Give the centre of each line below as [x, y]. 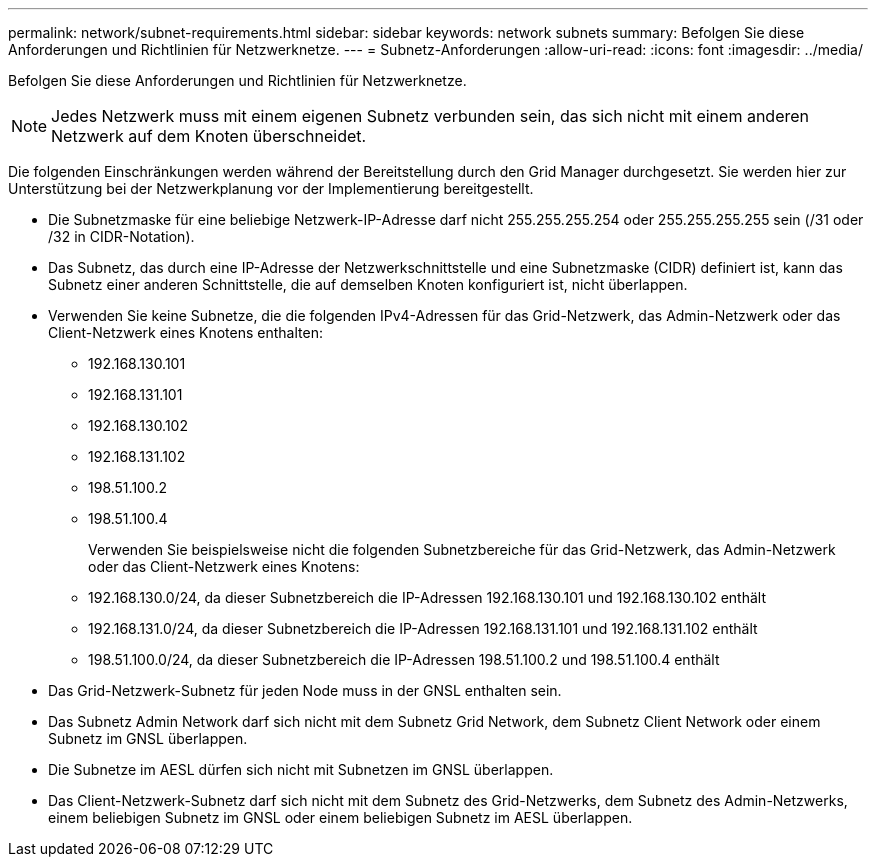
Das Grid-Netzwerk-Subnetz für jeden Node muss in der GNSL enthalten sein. [305, 690]
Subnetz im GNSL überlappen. [148, 738]
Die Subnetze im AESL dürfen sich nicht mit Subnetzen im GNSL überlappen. [301, 769]
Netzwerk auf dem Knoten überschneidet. [209, 136]
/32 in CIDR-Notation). [121, 236]
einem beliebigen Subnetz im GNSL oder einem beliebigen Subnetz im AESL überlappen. [340, 817]
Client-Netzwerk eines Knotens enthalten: [185, 332]
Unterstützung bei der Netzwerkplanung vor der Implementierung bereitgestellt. [271, 188]
